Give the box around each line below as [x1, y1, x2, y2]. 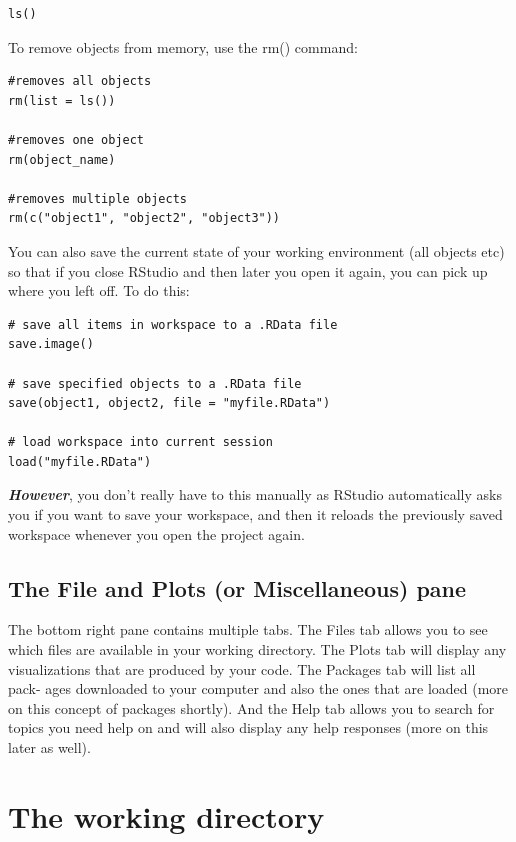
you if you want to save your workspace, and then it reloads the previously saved [8, 504, 503, 525]
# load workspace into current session [8, 435, 273, 450]
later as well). [8, 737, 91, 758]
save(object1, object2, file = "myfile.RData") [8, 396, 331, 411]
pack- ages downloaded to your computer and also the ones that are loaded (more [8, 678, 509, 699]
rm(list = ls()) [8, 93, 116, 108]
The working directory [8, 795, 325, 836]
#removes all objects [8, 74, 152, 89]
